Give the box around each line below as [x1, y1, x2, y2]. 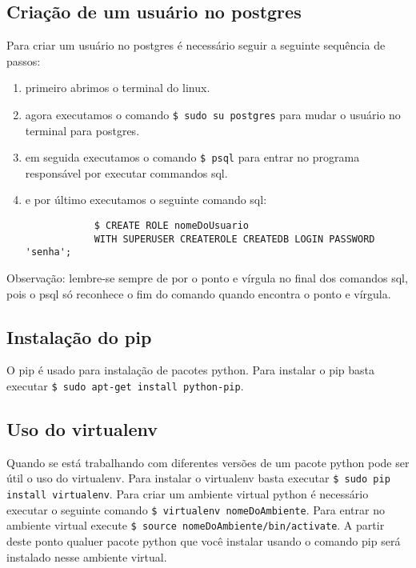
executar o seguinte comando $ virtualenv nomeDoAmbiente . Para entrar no [6, 501, 385, 518]
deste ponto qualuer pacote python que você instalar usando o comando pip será [6, 533, 401, 550]
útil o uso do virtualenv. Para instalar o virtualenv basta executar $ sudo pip [6, 470, 390, 486]
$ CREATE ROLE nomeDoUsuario [94, 220, 249, 232]
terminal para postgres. [25, 122, 140, 138]
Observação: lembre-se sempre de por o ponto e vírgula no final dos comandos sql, [6, 270, 408, 286]
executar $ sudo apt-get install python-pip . [6, 378, 244, 394]
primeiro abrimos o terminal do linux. [25, 79, 210, 96]
